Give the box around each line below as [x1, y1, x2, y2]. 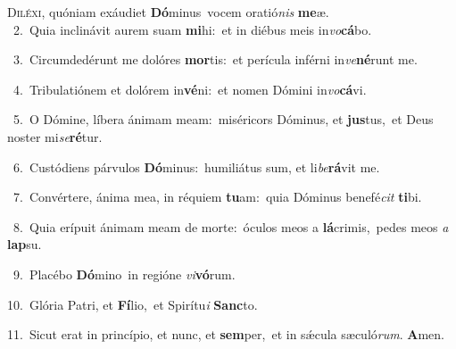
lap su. [7, 235, 42, 253]
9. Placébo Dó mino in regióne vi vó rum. [12, 264, 236, 283]
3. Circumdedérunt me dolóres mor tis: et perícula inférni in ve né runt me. [12, 50, 418, 69]
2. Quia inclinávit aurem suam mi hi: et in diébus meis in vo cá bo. [12, 20, 372, 38]
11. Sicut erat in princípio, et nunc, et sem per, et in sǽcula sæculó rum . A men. [7, 325, 444, 344]
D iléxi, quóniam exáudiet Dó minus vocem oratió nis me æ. [7, 3, 329, 21]
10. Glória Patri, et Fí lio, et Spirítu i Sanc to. [7, 295, 258, 313]
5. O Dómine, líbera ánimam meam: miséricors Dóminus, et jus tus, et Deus [12, 110, 434, 129]
